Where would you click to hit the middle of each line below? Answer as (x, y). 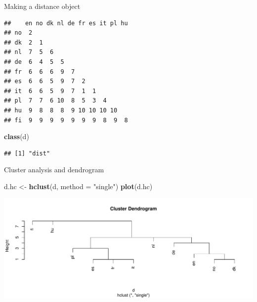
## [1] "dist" (27, 153)
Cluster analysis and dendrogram (54, 170)
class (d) (17, 136)
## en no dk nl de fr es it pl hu (66, 23)
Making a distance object (42, 6)
